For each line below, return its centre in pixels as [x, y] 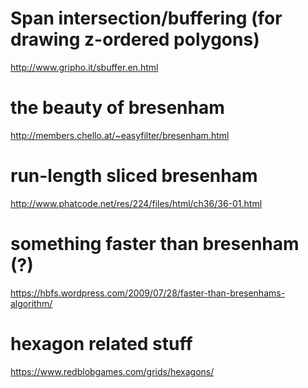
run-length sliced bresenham [134, 176]
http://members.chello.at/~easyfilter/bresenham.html [120, 135]
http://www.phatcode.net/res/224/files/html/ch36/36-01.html [136, 203]
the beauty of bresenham [117, 108]
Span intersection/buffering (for [146, 18]
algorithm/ [31, 303]
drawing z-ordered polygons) [135, 39]
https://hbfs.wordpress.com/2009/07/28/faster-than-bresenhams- [148, 293]
